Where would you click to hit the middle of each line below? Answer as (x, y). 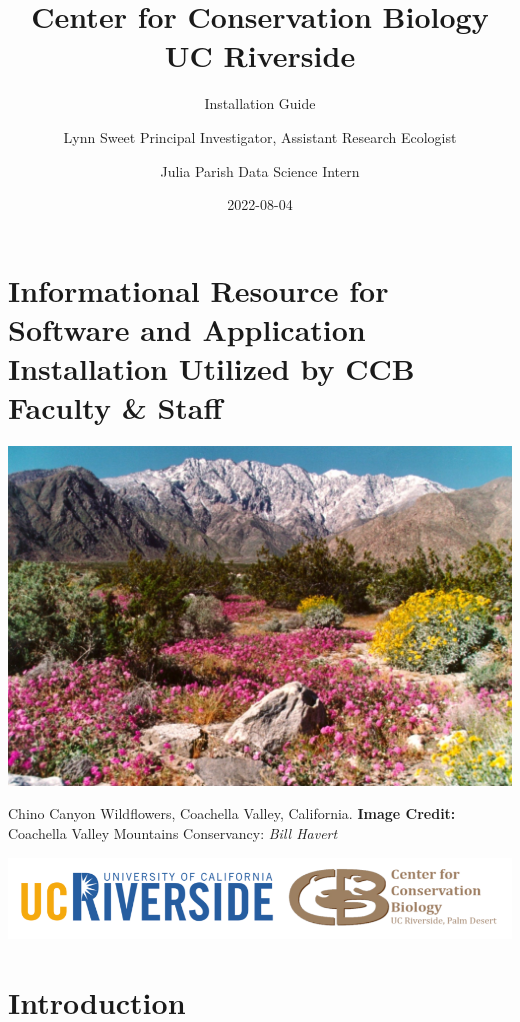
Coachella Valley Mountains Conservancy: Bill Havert (173, 832)
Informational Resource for (198, 289)
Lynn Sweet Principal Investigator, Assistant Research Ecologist (260, 136)
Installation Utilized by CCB (211, 368)
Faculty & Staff (115, 407)
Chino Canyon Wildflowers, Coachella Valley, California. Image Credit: (232, 813)
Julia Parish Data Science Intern (260, 170)
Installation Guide (260, 103)
